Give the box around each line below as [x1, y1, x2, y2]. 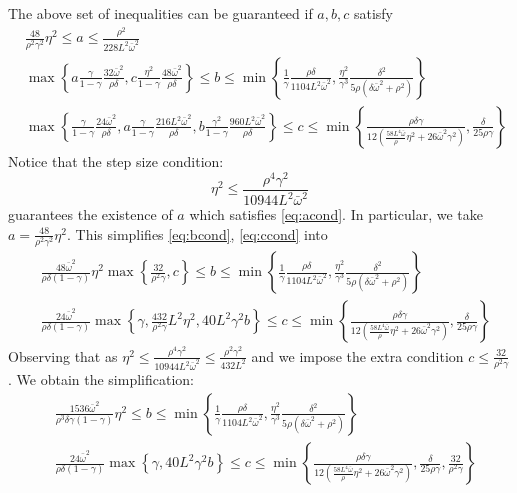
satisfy [353, 3, 394, 23]
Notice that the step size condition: [8, 150, 224, 171]
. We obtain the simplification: [8, 369, 194, 390]
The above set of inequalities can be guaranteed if [8, 3, 313, 23]
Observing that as [8, 345, 118, 366]
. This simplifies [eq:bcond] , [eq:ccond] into [66, 223, 328, 244]
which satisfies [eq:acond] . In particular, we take [189, 204, 483, 225]
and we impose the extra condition [251, 345, 464, 366]
